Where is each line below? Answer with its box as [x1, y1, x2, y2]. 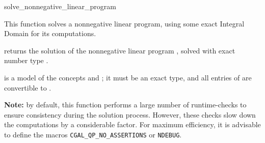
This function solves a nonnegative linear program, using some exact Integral [4, 18, 245, 28]
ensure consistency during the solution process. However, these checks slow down [4, 109, 256, 120]
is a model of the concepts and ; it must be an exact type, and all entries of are [4, 72, 252, 82]
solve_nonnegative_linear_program [4, 1, 116, 11]
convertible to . [4, 82, 51, 93]
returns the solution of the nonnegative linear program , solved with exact [4, 45, 235, 55]
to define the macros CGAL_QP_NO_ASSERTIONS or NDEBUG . [4, 129, 182, 139]
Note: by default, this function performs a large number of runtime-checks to [4, 99, 247, 110]
